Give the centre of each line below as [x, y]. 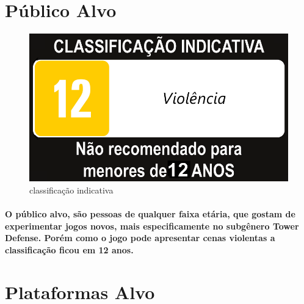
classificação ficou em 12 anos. [69, 249]
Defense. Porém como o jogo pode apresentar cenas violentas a [140, 238]
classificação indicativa [71, 190]
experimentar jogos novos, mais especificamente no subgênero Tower [152, 226]
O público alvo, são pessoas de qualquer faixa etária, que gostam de [150, 214]
